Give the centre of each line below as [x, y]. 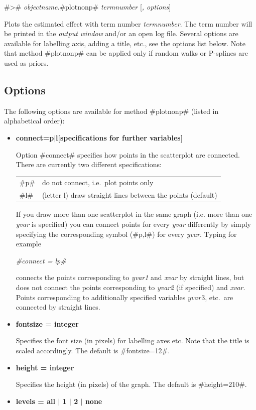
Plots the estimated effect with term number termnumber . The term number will [128, 23]
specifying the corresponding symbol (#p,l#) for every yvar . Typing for [126, 234]
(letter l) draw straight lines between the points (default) [130, 195]
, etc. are [219, 297]
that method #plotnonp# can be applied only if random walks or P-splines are [126, 53]
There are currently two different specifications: [89, 164]
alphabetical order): [34, 121]
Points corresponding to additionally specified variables [101, 297]
